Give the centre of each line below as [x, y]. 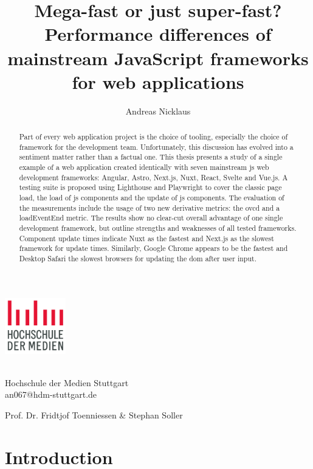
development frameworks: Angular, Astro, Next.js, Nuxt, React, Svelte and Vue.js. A [153, 177]
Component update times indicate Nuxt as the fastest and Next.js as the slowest [146, 238]
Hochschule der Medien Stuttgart [67, 382]
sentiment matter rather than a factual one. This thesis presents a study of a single [151, 157]
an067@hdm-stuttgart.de [51, 394]
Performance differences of [158, 34]
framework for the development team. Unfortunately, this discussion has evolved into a [156, 146]
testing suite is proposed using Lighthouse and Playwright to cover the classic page [150, 187]
